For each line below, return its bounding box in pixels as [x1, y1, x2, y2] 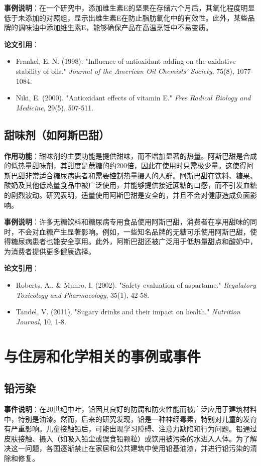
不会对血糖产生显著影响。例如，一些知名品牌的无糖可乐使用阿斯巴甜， [18, 226, 250, 237]
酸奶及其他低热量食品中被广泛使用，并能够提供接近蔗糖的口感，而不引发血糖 [4, 180, 257, 190]
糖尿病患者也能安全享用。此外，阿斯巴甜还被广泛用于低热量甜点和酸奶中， [11, 236, 257, 247]
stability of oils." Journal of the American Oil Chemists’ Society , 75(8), [16, 65, 234, 76]
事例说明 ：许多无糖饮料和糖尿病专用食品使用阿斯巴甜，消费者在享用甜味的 [4, 216, 250, 227]
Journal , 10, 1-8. [16, 316, 67, 326]
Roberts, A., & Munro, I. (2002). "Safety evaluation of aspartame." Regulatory [16, 280, 256, 290]
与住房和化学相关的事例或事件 [4, 345, 201, 366]
